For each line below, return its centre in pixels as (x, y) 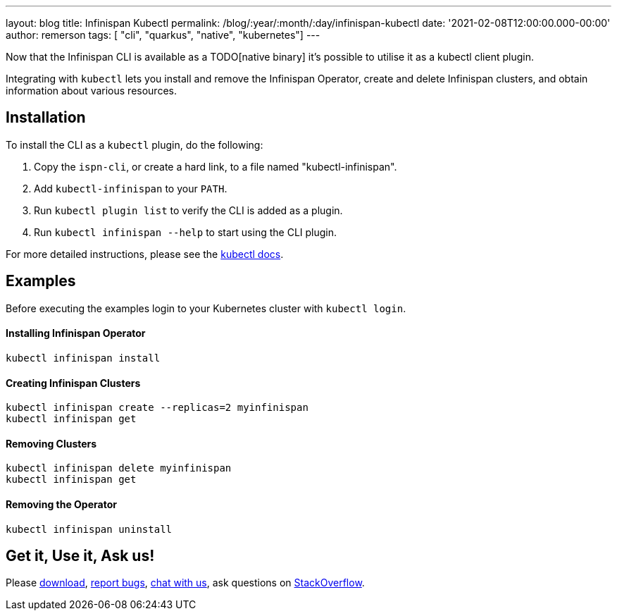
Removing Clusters (51, 443)
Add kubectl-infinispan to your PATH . (131, 188)
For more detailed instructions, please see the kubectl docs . (145, 254)
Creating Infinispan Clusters (73, 383)
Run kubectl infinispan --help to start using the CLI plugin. (186, 232)
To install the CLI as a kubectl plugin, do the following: (135, 144)
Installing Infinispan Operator (76, 333)
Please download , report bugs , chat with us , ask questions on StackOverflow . (185, 583)
